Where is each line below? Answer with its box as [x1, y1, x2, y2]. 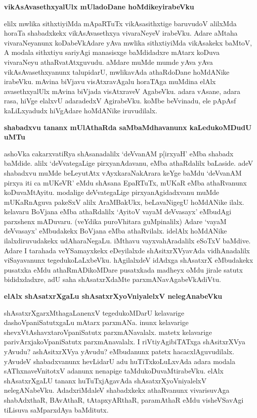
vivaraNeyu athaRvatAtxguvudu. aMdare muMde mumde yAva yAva [4, 56, 213, 67]
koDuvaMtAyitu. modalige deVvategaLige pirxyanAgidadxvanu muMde [4, 187, 219, 197]
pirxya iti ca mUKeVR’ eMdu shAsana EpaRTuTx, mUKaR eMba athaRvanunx [4, 177, 247, 187]
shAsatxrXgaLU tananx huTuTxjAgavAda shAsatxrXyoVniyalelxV [4, 375, 207, 385]
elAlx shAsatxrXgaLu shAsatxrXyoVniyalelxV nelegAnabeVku [4, 291, 222, 301]
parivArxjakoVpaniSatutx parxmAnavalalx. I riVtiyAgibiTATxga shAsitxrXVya [4, 336, 246, 347]
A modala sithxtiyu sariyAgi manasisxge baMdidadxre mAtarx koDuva [4, 47, 220, 57]
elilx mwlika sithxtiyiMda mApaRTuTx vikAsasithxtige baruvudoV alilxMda [4, 18, 237, 28]
